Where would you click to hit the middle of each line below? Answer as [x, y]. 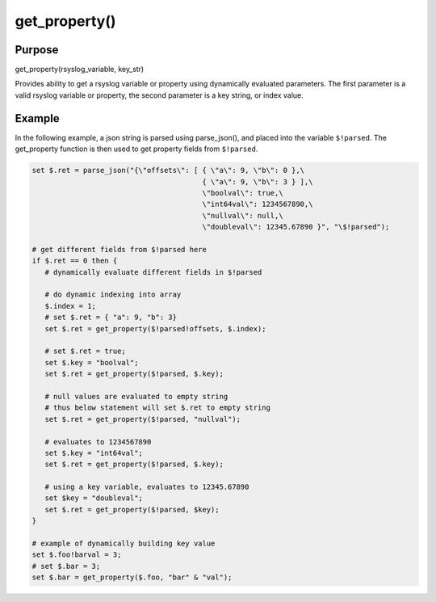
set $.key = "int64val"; [94, 453]
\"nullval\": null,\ [243, 215]
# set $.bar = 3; [66, 566]
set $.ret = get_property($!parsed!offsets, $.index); [155, 328]
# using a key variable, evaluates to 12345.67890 [147, 487]
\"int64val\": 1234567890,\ [258, 204]
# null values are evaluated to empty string [136, 396]
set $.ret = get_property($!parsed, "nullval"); [143, 419]
